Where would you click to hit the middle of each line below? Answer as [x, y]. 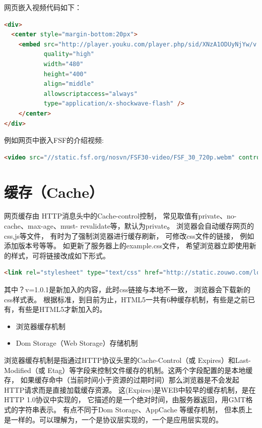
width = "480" [63, 64]
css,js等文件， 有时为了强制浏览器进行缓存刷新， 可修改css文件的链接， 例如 [129, 235]
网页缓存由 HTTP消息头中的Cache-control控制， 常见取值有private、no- [120, 216]
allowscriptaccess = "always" [90, 94]
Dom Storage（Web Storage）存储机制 [77, 343]
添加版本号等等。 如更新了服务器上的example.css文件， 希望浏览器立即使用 [127, 246]
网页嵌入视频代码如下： [43, 7]
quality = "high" [69, 54]
